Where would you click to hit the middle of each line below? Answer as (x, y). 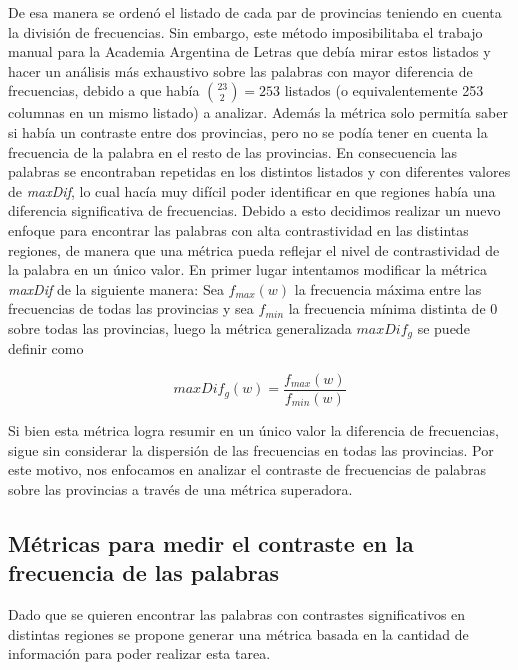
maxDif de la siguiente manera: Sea (116, 288)
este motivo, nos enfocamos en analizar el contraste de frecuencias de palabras (247, 469)
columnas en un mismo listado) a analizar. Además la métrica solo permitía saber (258, 112)
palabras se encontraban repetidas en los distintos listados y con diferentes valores (259, 171)
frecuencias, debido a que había (104, 90)
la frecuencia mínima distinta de (387, 308)
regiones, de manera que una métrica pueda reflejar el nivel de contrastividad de (254, 249)
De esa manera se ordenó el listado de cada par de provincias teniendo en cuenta (255, 12)
